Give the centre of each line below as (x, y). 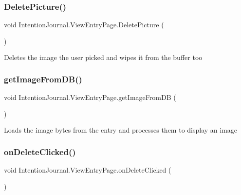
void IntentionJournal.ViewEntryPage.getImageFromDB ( (90, 97)
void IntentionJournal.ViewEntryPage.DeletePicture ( (84, 25)
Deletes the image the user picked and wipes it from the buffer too (103, 57)
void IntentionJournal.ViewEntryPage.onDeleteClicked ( (88, 170)
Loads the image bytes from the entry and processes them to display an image (121, 130)
